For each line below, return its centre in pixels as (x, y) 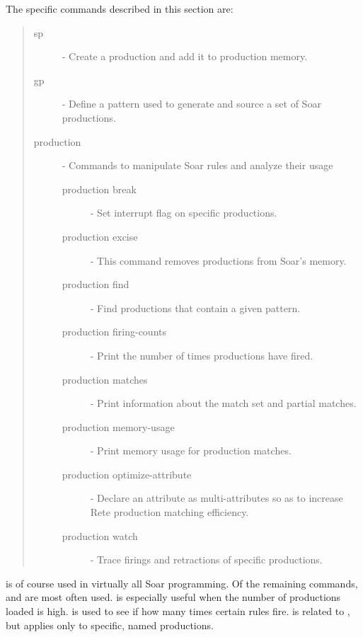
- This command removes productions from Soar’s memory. (218, 260)
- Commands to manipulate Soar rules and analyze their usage (197, 165)
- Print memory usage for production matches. (191, 451)
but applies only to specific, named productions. (110, 625)
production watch (100, 535)
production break (99, 189)
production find (96, 284)
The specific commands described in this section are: (120, 8)
